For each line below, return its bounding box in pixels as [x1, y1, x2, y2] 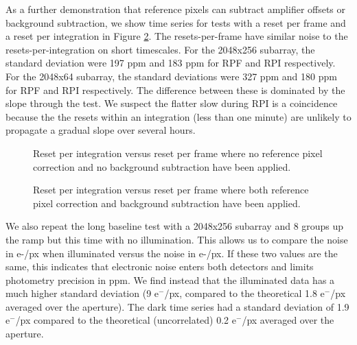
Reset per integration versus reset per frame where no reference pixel [33, 145, 323, 160]
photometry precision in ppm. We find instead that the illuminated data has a [5, 272, 335, 287]
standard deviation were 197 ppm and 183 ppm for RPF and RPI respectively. [5, 56, 336, 70]
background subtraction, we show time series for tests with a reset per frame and [5, 15, 346, 29]
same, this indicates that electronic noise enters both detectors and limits [5, 259, 314, 274]
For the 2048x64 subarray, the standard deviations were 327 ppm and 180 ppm [5, 69, 337, 83]
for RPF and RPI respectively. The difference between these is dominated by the [5, 82, 345, 97]
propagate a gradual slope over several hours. [5, 123, 196, 137]
